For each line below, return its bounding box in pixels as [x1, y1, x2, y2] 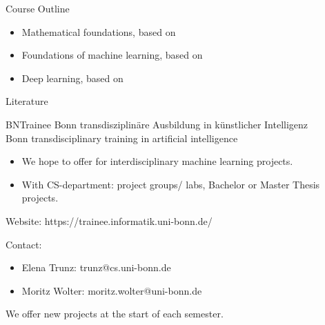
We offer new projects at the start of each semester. [6, 306, 224, 321]
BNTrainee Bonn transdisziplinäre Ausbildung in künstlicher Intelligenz [6, 117, 308, 131]
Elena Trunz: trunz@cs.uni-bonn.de [21, 260, 171, 275]
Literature [6, 94, 48, 108]
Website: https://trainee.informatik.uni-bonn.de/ [6, 213, 213, 228]
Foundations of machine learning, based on [21, 48, 203, 62]
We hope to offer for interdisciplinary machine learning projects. [21, 154, 293, 168]
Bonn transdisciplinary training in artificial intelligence [6, 130, 238, 145]
